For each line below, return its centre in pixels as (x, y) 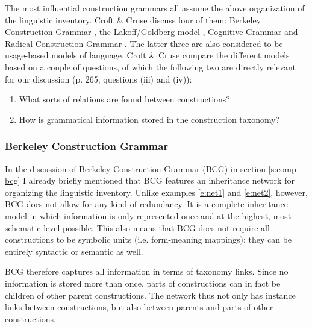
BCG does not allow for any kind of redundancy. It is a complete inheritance (146, 204)
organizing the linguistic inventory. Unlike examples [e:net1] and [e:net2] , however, (156, 192)
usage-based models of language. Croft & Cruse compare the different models (147, 55)
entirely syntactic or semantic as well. (74, 251)
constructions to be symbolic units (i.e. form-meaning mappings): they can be (148, 239)
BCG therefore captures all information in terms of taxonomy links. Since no (147, 271)
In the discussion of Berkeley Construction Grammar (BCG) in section (136, 168)
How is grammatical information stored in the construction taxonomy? (149, 119)
